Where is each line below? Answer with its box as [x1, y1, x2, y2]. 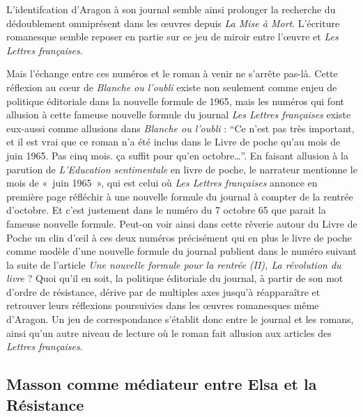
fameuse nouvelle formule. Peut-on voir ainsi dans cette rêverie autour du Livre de [6, 216, 357, 230]
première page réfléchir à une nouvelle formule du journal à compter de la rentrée [6, 189, 353, 203]
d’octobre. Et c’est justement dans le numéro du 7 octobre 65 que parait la [6, 203, 326, 217]
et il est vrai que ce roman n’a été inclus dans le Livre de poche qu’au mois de [6, 134, 341, 149]
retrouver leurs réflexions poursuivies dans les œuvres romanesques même [6, 298, 319, 313]
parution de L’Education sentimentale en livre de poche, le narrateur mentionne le [6, 162, 357, 176]
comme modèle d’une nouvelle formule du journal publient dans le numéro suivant [6, 244, 357, 258]
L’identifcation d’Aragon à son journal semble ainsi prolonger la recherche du [6, 2, 336, 16]
